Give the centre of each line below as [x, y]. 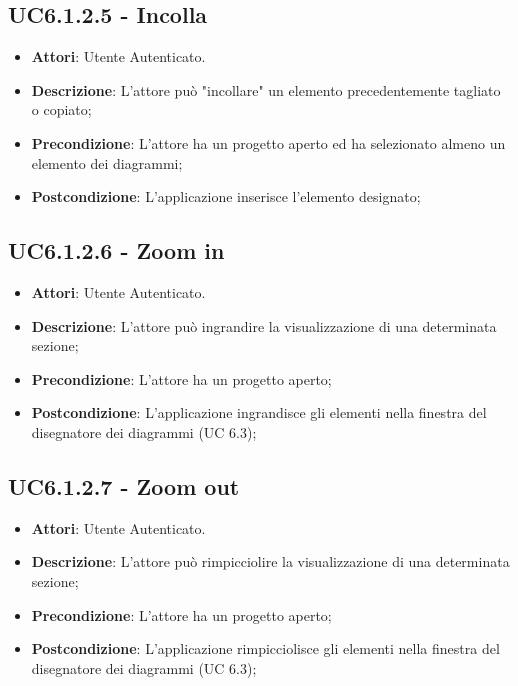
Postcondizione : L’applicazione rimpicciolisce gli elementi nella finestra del [265, 648]
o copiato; [61, 109]
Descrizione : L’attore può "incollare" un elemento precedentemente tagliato [266, 89]
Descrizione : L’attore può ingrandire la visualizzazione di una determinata [264, 325]
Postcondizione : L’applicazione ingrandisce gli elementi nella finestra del [259, 412]
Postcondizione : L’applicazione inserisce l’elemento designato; [226, 196]
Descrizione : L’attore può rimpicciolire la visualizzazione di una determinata [270, 561]
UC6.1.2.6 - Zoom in [116, 250]
